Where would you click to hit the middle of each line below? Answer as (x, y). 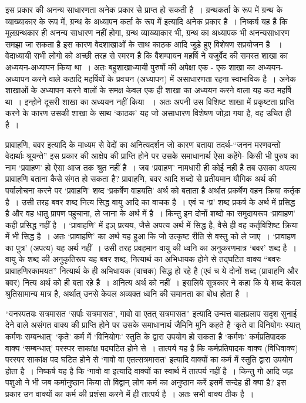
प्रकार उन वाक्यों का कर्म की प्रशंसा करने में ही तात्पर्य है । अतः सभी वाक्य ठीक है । (130, 394)
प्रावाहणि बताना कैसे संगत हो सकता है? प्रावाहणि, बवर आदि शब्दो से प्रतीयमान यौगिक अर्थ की (141, 179)
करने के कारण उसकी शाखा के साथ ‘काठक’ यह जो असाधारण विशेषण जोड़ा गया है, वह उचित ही (148, 113)
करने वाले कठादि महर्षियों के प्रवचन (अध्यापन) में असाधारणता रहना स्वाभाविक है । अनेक (164, 78)
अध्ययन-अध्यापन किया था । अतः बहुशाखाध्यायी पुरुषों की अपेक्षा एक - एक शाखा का (130, 67)
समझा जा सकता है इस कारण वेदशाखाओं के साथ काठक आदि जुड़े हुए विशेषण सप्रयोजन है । (144, 44)
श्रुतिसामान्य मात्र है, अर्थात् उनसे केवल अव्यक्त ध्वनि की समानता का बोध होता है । (127, 294)
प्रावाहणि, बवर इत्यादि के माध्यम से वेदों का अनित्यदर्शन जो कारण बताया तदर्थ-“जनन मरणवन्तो (143, 144)
